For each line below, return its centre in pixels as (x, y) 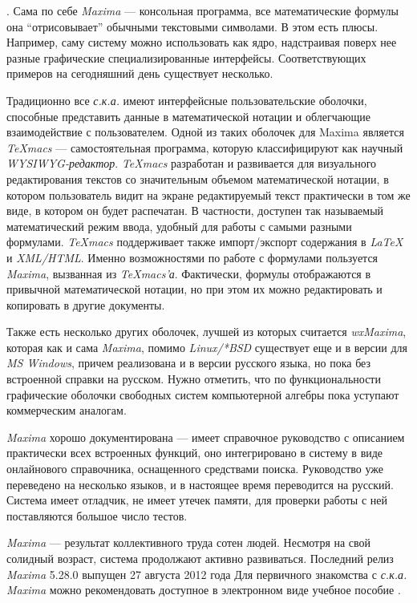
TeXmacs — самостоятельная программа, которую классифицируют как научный (205, 147)
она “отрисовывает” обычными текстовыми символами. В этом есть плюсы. (192, 26)
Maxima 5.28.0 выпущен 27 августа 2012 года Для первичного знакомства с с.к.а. (207, 574)
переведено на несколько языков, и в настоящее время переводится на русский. (200, 484)
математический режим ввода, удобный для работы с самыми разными (179, 226)
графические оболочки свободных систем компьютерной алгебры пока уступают (203, 394)
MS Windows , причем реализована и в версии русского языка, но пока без (189, 363)
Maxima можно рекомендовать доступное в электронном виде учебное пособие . (204, 590)
